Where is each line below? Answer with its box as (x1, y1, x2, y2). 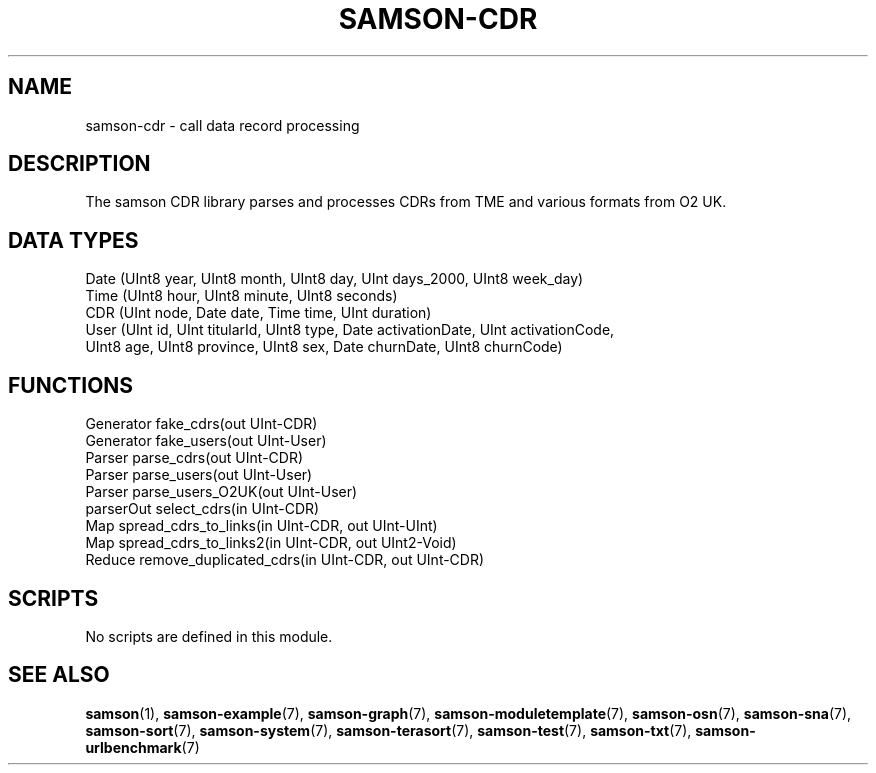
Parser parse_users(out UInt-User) (85, 466, 313, 484)
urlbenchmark (85, 738, 182, 756)
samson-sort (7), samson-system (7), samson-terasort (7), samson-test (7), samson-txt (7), (85, 721, 692, 739)
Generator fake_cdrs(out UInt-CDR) (85, 415, 318, 433)
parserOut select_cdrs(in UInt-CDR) (85, 500, 320, 518)
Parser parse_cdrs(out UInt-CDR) (85, 449, 304, 467)
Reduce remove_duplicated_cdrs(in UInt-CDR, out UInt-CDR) (85, 551, 485, 569)
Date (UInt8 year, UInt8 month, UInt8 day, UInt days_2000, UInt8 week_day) (85, 270, 584, 288)
